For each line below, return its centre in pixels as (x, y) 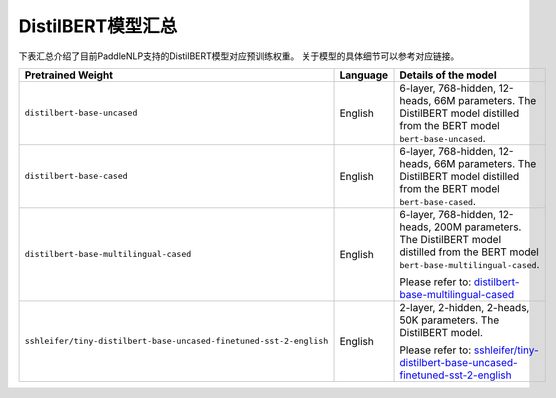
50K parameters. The (449, 320)
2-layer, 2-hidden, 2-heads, (464, 307)
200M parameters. (477, 227)
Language (364, 75)
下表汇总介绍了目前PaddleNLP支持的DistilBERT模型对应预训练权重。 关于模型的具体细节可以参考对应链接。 (239, 56)
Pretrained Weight (69, 75)
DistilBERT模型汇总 (98, 26)
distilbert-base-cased (76, 176)
